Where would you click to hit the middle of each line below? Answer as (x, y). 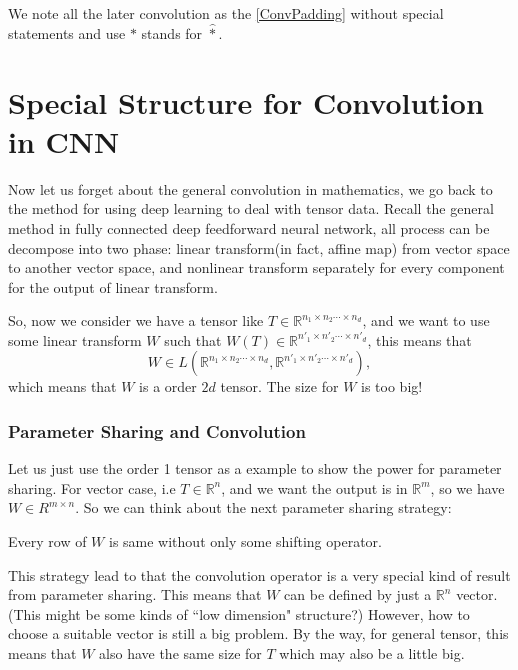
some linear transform (75, 339)
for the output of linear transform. (113, 286)
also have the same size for (180, 653)
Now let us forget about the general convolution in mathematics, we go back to (250, 188)
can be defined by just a (358, 594)
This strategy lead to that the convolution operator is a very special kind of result (259, 574)
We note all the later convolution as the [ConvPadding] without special (226, 13)
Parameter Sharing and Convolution (157, 430)
